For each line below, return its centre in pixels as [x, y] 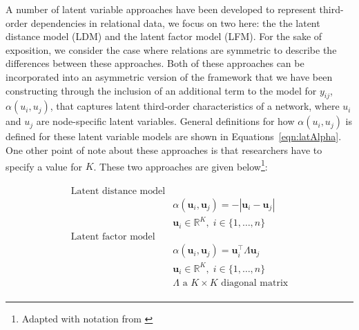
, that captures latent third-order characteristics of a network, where [195, 106]
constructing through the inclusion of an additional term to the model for [161, 90]
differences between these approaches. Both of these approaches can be [155, 63]
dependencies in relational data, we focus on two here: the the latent [175, 22]
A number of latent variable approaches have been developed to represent [161, 9]
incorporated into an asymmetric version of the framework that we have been [169, 76]
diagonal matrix [255, 283]
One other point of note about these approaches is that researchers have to [164, 149]
